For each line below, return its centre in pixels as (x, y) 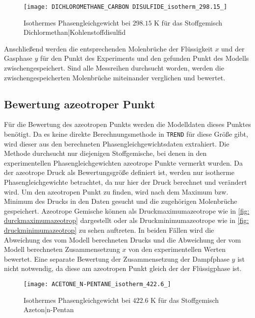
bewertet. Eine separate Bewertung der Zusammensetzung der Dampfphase (117, 258)
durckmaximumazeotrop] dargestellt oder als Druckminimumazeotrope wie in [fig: (127, 220)
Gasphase (18, 58)
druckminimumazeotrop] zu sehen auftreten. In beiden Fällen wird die (109, 230)
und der (233, 48)
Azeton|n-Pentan (49, 309)
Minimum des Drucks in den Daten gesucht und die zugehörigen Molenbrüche (121, 201)
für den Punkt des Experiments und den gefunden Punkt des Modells (145, 58)
